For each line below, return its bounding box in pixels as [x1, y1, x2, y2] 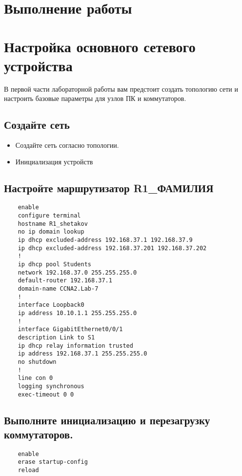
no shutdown [18, 358, 57, 365]
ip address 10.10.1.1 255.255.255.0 [18, 310, 137, 317]
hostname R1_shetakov [18, 220, 88, 227]
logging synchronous [18, 382, 84, 390]
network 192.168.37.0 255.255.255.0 [18, 269, 137, 276]
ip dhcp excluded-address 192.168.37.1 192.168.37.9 [18, 237, 193, 244]
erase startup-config [18, 458, 88, 466]
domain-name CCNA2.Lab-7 [18, 285, 99, 293]
